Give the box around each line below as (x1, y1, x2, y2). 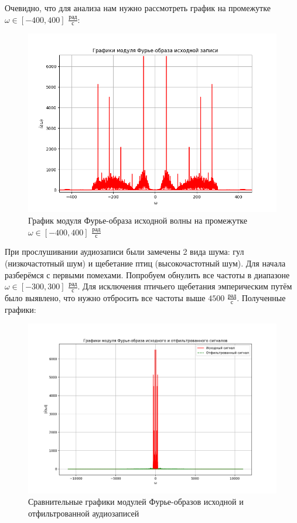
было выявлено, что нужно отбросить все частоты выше (5, 291, 206, 303)
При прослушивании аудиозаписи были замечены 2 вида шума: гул (5, 245, 244, 258)
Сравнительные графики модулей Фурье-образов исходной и (28, 495, 244, 508)
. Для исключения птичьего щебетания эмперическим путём (77, 280, 292, 292)
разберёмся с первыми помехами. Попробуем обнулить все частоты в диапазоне (5, 268, 290, 281)
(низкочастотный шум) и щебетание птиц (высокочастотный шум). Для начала (5, 257, 286, 269)
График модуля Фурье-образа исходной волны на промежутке (28, 214, 247, 226)
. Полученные (237, 291, 286, 303)
